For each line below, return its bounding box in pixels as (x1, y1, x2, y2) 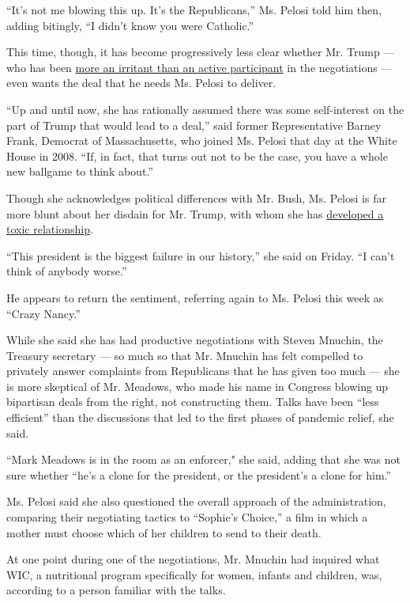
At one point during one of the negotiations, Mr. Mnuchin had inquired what (6, 551, 380, 567)
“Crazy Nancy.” (6, 305, 81, 321)
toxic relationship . (6, 221, 93, 237)
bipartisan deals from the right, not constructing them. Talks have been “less (6, 393, 379, 410)
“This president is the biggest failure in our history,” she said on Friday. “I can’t (6, 247, 395, 264)
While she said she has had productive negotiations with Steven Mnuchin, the (6, 332, 383, 348)
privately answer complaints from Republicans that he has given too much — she (6, 362, 400, 379)
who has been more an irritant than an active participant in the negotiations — (6, 59, 393, 75)
